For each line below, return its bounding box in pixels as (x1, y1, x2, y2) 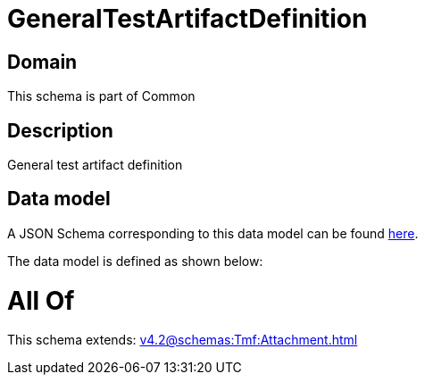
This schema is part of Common (7, 88, 196, 104)
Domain (7, 50, 78, 73)
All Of (7, 285, 75, 316)
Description (7, 119, 113, 142)
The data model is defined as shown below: (7, 253, 263, 269)
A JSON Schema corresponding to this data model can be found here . (7, 225, 419, 241)
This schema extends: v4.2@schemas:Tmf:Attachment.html (7, 332, 358, 348)
